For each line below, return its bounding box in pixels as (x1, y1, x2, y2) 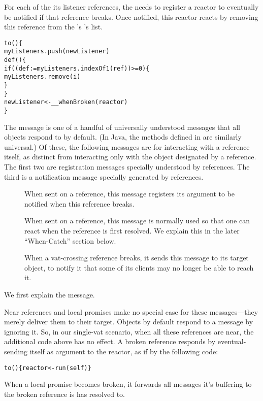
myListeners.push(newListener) (4, 48, 110, 55)
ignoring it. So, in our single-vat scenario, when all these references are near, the (4, 326, 254, 337)
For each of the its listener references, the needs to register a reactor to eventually (4, 2, 259, 12)
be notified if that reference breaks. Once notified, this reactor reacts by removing (4, 11, 258, 22)
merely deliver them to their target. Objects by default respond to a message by (4, 316, 253, 327)
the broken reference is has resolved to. (4, 388, 125, 399)
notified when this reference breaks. (24, 198, 135, 209)
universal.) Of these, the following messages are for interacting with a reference (4, 141, 250, 152)
